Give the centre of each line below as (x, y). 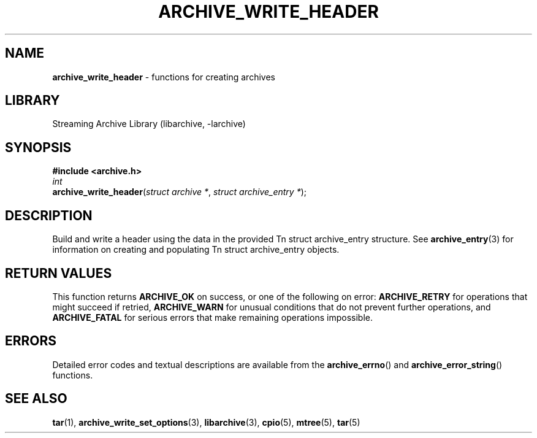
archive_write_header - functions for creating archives (164, 77)
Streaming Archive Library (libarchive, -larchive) (149, 124)
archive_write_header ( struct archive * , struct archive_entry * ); (180, 192)
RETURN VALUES (59, 273)
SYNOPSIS (38, 147)
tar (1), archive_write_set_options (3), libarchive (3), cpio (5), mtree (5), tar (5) (206, 422)
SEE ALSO (36, 399)
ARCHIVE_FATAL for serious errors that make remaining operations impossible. (213, 317)
